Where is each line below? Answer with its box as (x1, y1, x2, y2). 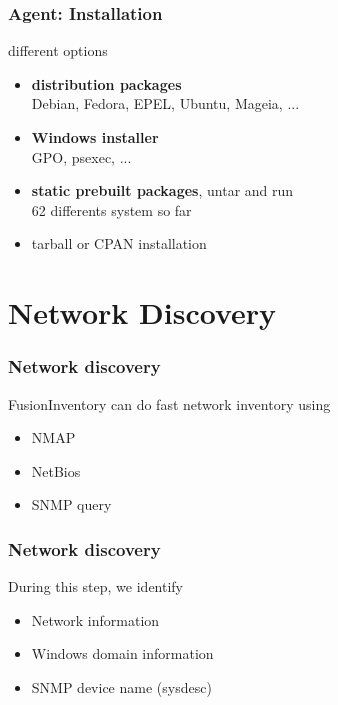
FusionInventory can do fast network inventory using (8, 393, 331, 414)
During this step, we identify (8, 576, 184, 597)
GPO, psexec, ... (31, 146, 132, 167)
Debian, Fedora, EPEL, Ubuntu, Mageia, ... (31, 93, 300, 114)
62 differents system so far (31, 199, 192, 220)
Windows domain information (31, 643, 214, 664)
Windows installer (31, 127, 159, 147)
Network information (31, 609, 160, 630)
